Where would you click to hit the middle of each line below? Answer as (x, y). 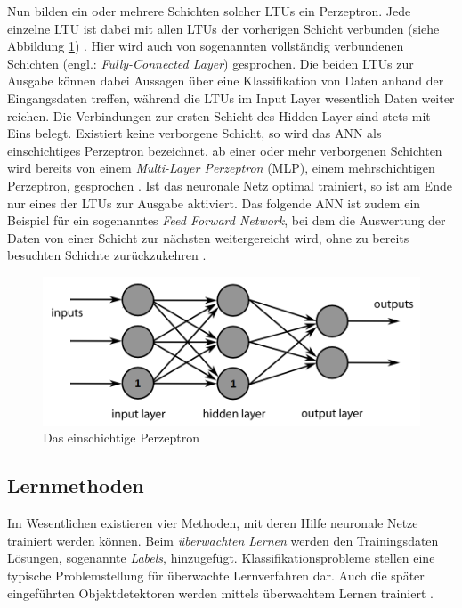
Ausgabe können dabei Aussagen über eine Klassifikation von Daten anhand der (226, 81)
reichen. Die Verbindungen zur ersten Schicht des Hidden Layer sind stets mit (219, 115)
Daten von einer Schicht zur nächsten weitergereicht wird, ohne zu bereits (208, 237)
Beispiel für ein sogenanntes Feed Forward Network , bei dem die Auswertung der (227, 220)
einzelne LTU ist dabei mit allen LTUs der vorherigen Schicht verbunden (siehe (223, 28)
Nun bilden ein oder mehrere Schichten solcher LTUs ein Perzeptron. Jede (209, 11)
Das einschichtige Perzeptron (121, 438)
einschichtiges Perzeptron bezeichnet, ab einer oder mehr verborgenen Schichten (225, 150)
